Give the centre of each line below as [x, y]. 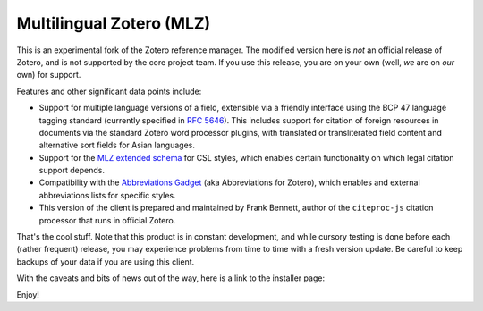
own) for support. [49, 75]
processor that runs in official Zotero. [107, 220]
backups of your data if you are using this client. [106, 261]
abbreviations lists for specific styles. [107, 195]
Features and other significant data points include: [109, 91]
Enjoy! [28, 294]
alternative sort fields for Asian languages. [117, 145]
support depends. [72, 171]
